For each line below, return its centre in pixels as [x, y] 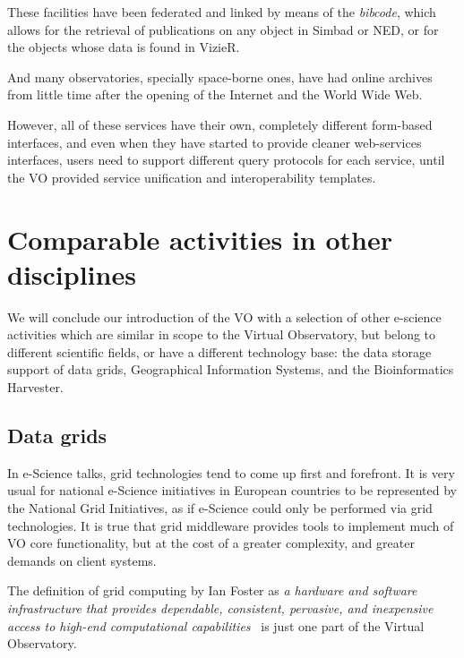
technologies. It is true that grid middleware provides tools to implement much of [231, 525]
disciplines [72, 273]
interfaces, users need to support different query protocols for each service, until [226, 160]
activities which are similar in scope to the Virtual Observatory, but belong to [222, 334]
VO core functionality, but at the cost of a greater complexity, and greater [211, 543]
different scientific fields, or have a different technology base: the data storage [219, 351]
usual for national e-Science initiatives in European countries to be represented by [232, 490]
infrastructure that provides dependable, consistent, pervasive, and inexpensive [220, 607]
